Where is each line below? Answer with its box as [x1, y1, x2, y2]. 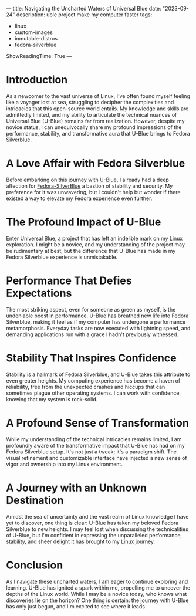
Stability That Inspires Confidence [6, 351, 177, 364]
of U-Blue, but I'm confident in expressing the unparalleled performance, [6, 532, 183, 539]
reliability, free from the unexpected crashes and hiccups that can [6, 383, 165, 390]
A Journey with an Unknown [6, 481, 147, 495]
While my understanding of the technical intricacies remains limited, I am [6, 435, 182, 442]
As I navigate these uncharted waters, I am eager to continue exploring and [6, 578, 188, 585]
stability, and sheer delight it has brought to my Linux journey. [6, 538, 156, 545]
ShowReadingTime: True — [6, 53, 72, 59]
